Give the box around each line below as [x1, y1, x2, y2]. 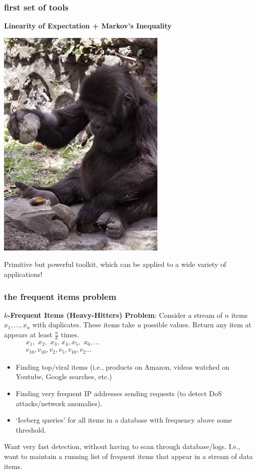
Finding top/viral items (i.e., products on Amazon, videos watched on [15, 361, 230, 372]
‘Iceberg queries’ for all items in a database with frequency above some [15, 415, 232, 425]
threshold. [15, 424, 46, 435]
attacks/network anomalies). [15, 398, 103, 408]
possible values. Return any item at [143, 319, 252, 330]
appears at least [4, 329, 53, 339]
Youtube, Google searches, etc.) [15, 371, 112, 382]
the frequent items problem [4, 290, 117, 302]
